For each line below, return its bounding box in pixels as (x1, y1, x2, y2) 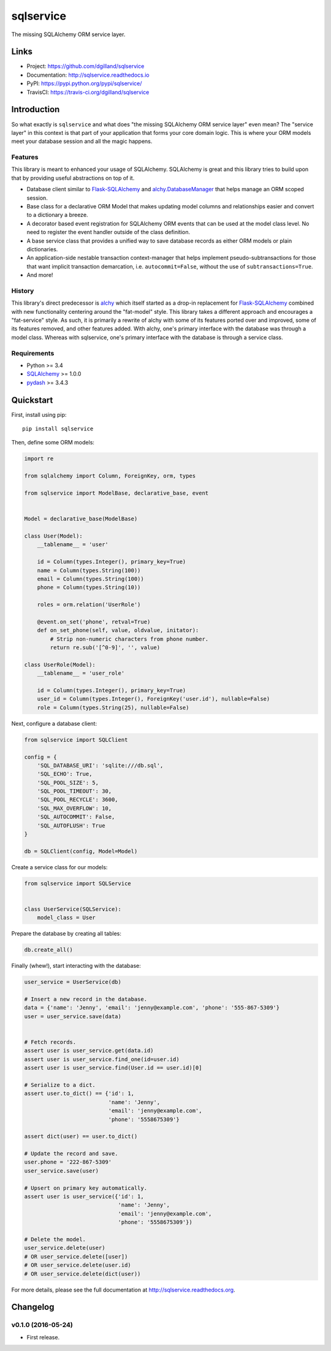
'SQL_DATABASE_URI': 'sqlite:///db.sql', (37, 762, 164, 769)
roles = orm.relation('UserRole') (37, 601, 141, 608)
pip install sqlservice (22, 425, 94, 432)
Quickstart (11, 395, 53, 405)
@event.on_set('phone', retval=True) (37, 618, 151, 625)
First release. (26, 1333, 60, 1341)
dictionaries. (26, 245, 58, 253)
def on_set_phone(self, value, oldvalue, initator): (37, 627, 199, 634)
